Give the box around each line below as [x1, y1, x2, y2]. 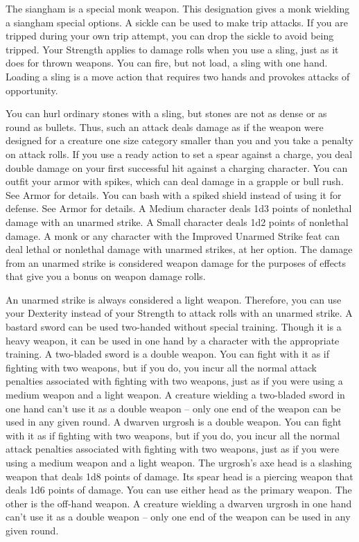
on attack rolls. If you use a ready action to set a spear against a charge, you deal [6, 146, 353, 161]
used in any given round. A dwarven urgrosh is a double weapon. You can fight [6, 414, 342, 429]
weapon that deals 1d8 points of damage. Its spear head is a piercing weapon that [6, 469, 353, 483]
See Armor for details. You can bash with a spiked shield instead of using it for [6, 187, 342, 202]
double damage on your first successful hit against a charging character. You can [6, 160, 348, 175]
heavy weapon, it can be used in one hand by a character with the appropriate [6, 333, 340, 347]
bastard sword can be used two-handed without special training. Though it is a [6, 320, 342, 334]
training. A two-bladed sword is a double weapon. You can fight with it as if [6, 347, 329, 361]
